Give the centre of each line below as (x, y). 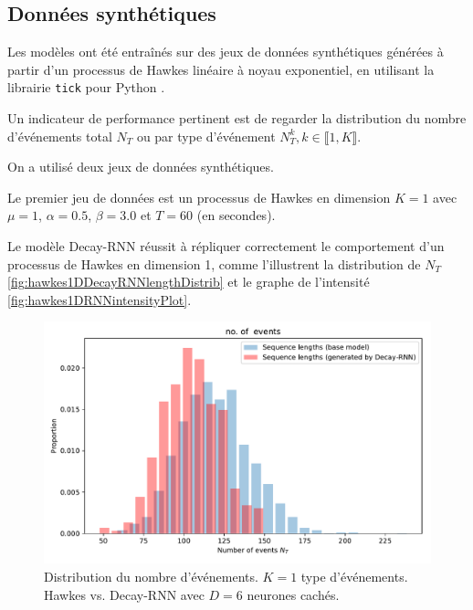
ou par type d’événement (206, 136)
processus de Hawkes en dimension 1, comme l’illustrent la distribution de (214, 263)
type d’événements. (354, 576)
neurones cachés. (293, 594)
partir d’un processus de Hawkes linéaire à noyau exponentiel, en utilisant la (221, 69)
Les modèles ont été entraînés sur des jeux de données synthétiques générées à (226, 52)
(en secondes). (236, 215)
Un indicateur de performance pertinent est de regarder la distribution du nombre (237, 118)
